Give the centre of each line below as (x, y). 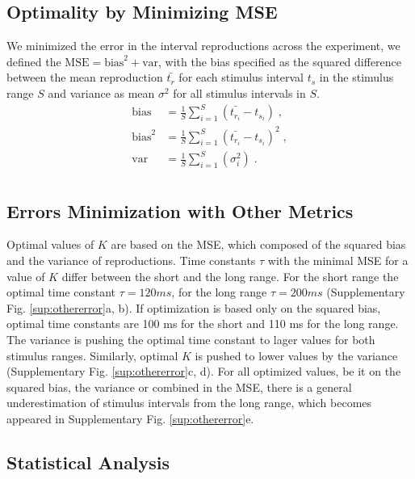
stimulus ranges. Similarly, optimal (92, 355)
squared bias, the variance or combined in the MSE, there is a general (179, 387)
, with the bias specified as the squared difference (280, 61)
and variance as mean (101, 92)
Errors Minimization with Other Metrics (180, 210)
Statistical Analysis (88, 462)
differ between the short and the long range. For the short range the (230, 276)
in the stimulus (356, 77)
